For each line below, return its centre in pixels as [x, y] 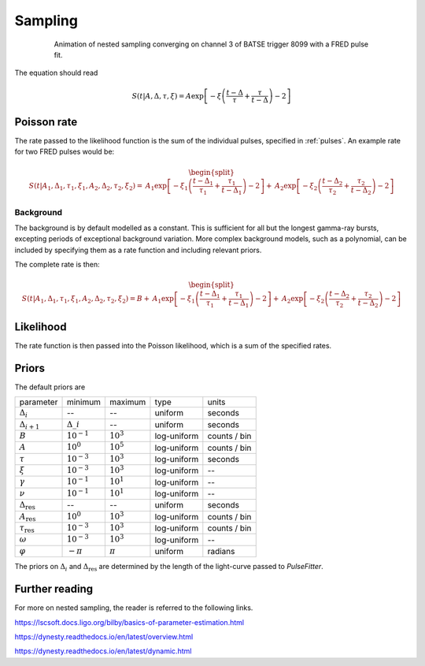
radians [221, 552]
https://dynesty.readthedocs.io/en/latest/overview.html [104, 636]
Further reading [54, 589]
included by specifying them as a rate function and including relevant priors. [138, 250]
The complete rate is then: [57, 265]
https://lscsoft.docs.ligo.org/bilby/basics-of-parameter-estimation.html [129, 622]
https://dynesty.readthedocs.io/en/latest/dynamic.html [103, 651]
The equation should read [56, 73]
